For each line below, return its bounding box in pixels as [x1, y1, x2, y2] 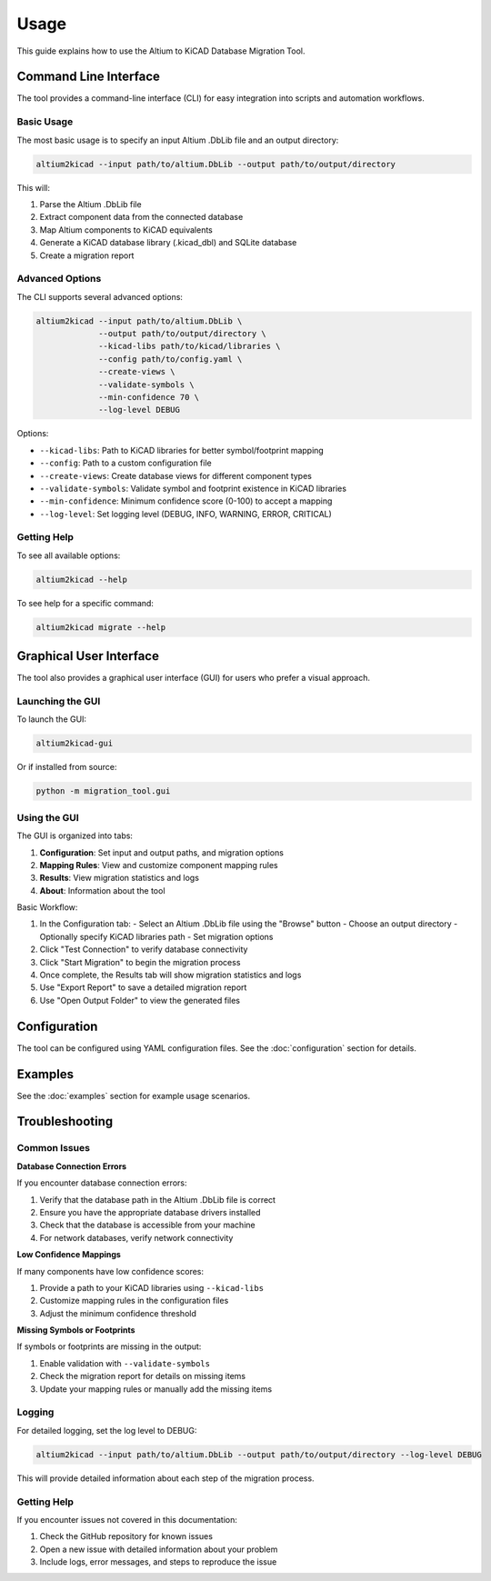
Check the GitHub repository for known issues [39, 1531, 214, 1542]
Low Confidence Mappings [16, 1249, 122, 1260]
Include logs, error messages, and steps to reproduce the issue [39, 1556, 277, 1567]
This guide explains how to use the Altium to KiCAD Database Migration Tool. [16, 45, 306, 56]
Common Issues [16, 1142, 91, 1155]
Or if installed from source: [16, 762, 117, 773]
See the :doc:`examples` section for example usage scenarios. [16, 1090, 251, 1101]
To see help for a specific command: [16, 597, 155, 608]
